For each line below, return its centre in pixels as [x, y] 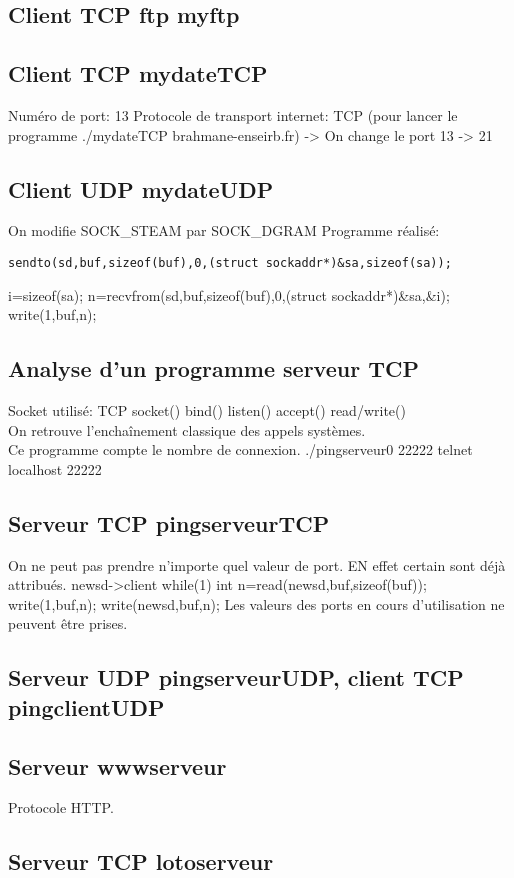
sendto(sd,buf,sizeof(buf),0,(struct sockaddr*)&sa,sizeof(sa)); [230, 262]
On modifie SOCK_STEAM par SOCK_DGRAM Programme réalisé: [224, 230]
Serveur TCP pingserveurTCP [169, 522]
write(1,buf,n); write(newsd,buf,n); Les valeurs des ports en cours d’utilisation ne [256, 603]
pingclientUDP [86, 706]
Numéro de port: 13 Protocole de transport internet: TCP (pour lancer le [233, 114]
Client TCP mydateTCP [138, 73]
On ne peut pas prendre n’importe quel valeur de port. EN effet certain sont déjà [257, 564]
